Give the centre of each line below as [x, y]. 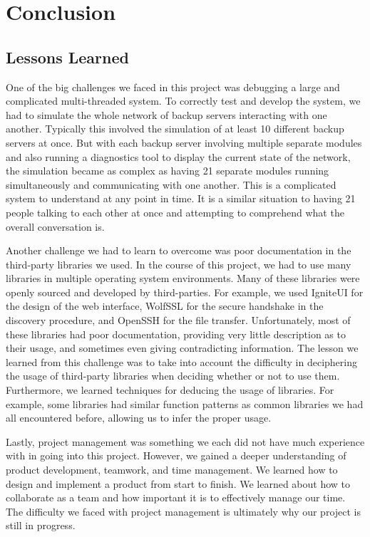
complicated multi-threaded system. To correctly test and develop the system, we [183, 101]
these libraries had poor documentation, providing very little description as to [176, 334]
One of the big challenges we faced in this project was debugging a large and [173, 87]
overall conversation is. [55, 226]
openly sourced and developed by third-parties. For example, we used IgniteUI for [185, 292]
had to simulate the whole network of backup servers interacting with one [166, 114]
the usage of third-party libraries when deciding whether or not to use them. [173, 376]
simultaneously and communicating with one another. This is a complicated [171, 184]
